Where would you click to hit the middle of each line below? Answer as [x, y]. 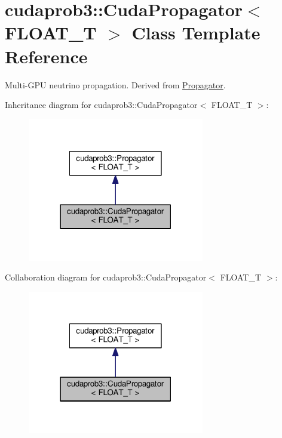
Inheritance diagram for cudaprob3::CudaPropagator [101, 105]
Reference [46, 56]
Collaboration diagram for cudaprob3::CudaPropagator [106, 277]
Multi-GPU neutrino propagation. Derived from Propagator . [115, 84]
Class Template [196, 33]
